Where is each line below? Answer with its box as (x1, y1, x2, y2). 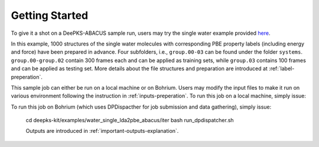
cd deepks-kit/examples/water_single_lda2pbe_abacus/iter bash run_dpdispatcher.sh (25, 117, 234, 124)
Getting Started (11, 9, 89, 22)
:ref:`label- (269, 65, 295, 72)
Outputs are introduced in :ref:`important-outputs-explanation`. (25, 128, 179, 135)
